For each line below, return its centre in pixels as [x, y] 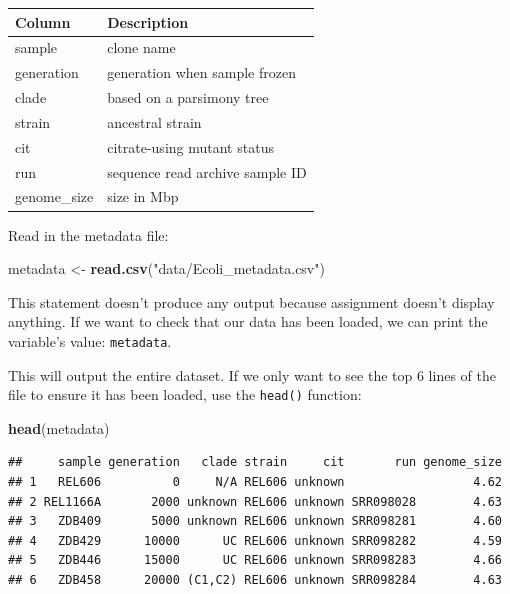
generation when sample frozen [201, 72]
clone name [141, 47]
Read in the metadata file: [88, 234]
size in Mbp [143, 196]
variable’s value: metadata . [90, 340]
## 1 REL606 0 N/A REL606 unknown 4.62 [255, 481]
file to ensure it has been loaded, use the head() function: [185, 394]
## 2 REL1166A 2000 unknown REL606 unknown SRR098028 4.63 [255, 501]
